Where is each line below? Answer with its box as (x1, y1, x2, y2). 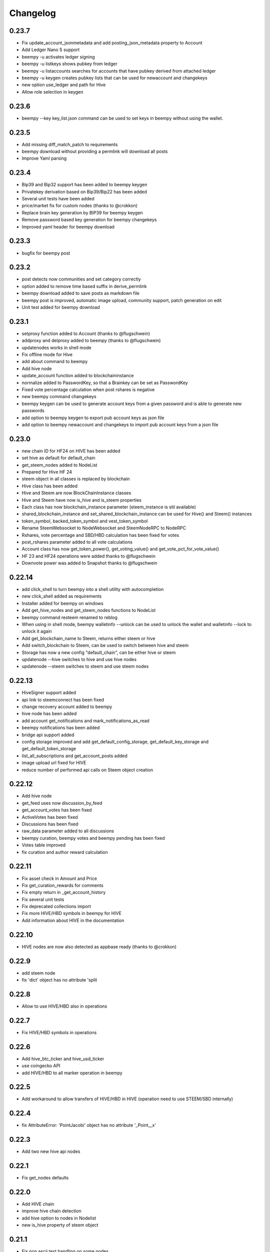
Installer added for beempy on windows (21, 600, 103, 606)
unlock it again (21, 629, 52, 635)
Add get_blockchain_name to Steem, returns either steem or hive (21, 635, 155, 641)
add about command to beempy (21, 359, 88, 365)
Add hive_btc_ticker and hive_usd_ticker (21, 1056, 104, 1062)
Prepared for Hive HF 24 (21, 469, 72, 475)
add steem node (21, 970, 55, 976)
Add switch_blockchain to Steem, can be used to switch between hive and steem (21, 643, 189, 649)
